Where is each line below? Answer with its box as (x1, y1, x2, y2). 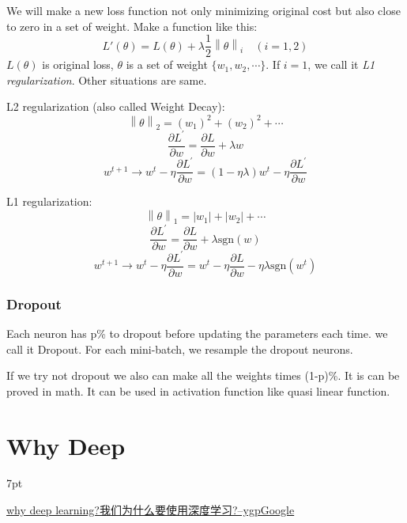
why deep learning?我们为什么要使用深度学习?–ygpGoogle (6, 502, 295, 518)
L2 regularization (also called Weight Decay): (6, 98, 225, 115)
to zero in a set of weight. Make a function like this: (6, 17, 258, 34)
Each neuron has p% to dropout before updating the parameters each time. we (6, 324, 388, 341)
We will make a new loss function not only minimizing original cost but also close (6, 2, 401, 18)
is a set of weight (126, 56, 208, 73)
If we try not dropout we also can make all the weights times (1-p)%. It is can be (6, 367, 400, 384)
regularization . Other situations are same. (6, 71, 207, 88)
